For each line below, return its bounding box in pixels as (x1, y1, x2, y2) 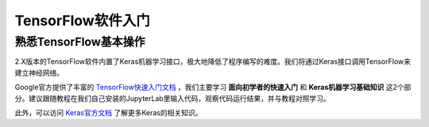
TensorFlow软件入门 (14, 12, 150, 29)
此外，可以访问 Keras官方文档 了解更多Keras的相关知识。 (14, 107, 203, 118)
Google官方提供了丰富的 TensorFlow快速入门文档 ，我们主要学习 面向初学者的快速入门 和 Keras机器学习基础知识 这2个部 (14, 83, 412, 92)
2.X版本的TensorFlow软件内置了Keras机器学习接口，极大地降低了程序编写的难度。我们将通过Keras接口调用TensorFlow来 (14, 57, 411, 66)
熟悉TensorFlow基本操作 (14, 35, 146, 49)
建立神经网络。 (14, 68, 64, 77)
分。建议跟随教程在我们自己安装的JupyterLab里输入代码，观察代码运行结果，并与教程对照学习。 (14, 93, 331, 103)
